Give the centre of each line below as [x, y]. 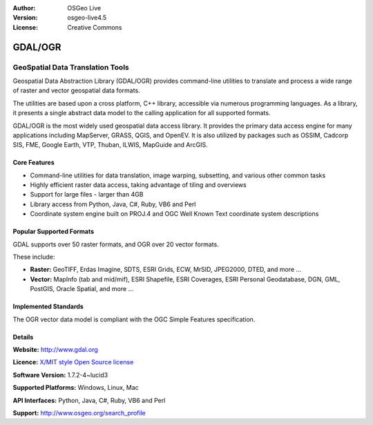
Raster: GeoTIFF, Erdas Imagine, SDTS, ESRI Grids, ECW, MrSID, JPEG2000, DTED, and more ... [166, 270]
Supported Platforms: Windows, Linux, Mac [76, 388]
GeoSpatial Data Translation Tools [71, 67]
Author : [24, 8]
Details [23, 337]
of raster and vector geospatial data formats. [77, 90]
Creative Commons [95, 27]
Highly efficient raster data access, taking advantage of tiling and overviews [138, 185]
